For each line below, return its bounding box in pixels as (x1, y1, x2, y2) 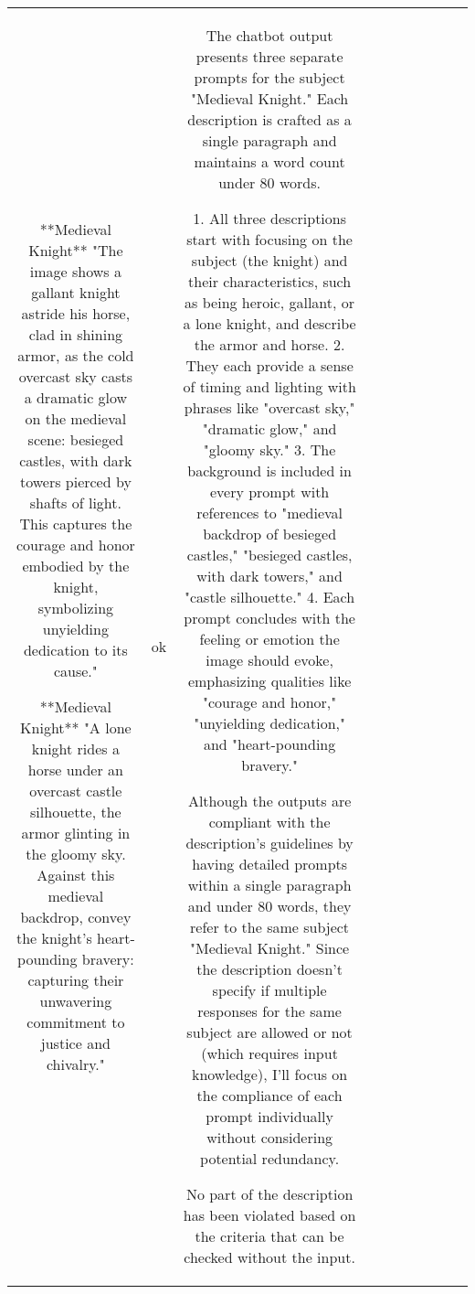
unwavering (39, 989, 112, 1011)
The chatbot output (206, 25, 333, 46)
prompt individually (206, 1106, 333, 1127)
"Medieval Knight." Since (189, 937, 350, 958)
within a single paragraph (187, 874, 352, 895)
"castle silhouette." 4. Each (185, 586, 355, 607)
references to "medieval (196, 502, 343, 523)
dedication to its (23, 638, 128, 660)
